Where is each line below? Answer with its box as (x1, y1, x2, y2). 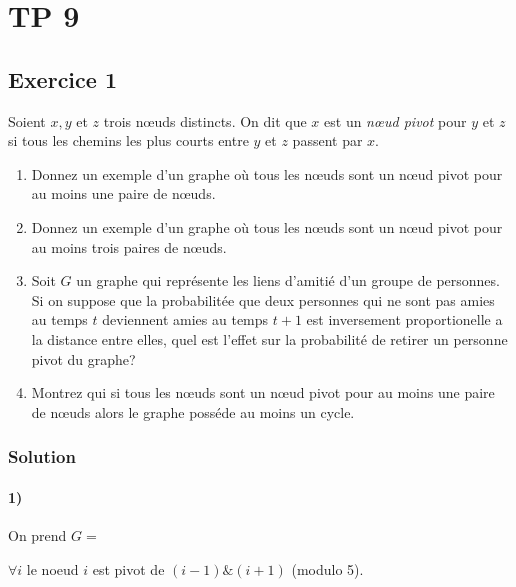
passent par (292, 130, 363, 151)
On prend (8, 524, 67, 545)
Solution (8, 444, 76, 469)
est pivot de (92, 558, 165, 579)
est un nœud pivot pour (324, 110, 467, 131)
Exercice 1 (8, 63, 117, 94)
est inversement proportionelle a (306, 309, 503, 330)
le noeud (26, 558, 79, 579)
